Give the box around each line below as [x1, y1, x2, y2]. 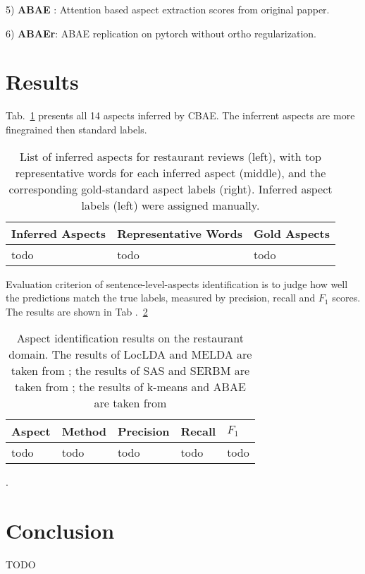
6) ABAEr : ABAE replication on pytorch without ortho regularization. [6, 25, 316, 40]
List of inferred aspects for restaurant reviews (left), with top [19, 148, 322, 165]
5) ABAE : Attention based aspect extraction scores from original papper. [6, 2, 330, 16]
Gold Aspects [253, 225, 330, 241]
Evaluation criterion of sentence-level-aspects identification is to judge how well [6, 276, 348, 291]
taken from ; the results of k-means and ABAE [14, 378, 246, 395]
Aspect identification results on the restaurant [16, 330, 244, 347]
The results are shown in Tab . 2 [6, 304, 148, 318]
